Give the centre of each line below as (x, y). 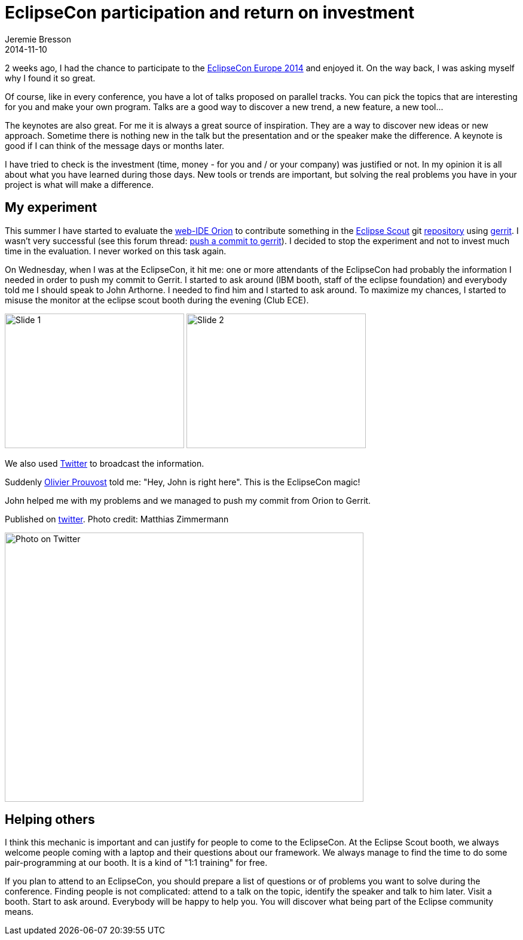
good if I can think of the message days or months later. (115, 145)
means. (19, 912)
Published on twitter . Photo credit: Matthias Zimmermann (117, 519)
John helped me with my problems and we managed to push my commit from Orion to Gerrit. (188, 500)
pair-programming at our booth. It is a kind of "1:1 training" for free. (136, 863)
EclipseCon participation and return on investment (210, 13)
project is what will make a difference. (79, 184)
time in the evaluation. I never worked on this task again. (116, 251)
